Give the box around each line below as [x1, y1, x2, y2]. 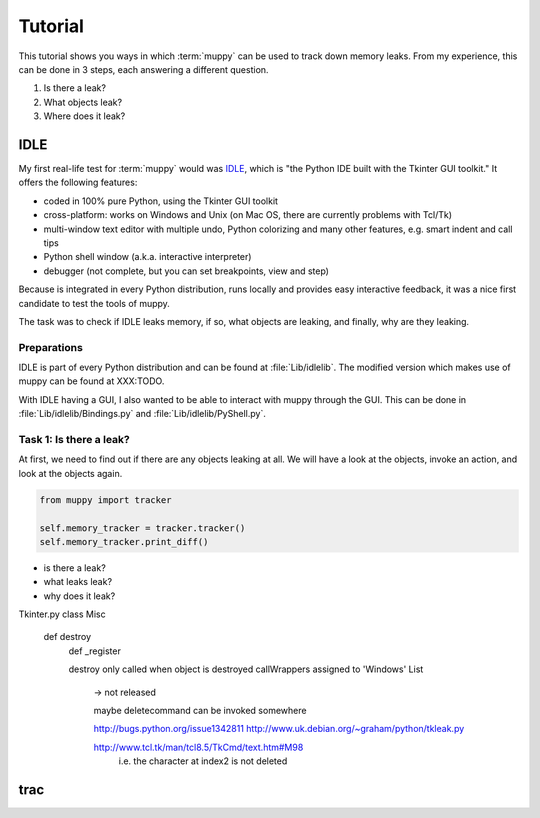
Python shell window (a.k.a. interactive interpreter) [43, 251, 252, 263]
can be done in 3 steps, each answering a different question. [18, 63, 269, 75]
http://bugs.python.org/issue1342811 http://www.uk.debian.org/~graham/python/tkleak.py [93, 723, 465, 735]
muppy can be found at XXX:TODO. [18, 375, 165, 387]
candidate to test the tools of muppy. [18, 297, 170, 309]
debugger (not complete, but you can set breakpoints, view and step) [43, 265, 330, 277]
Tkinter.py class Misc [18, 608, 106, 620]
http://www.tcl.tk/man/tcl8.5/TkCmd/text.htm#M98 [93, 741, 304, 753]
